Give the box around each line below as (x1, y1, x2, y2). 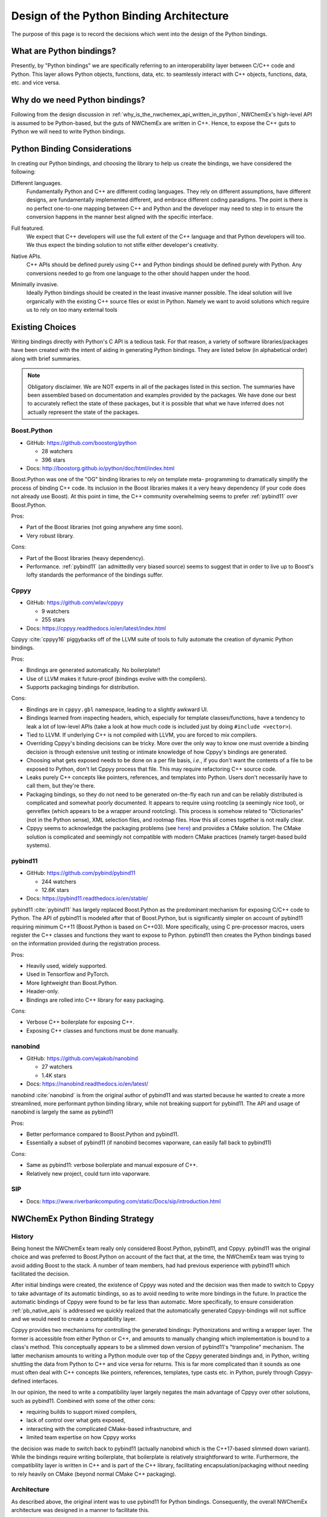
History (11, 1232, 34, 1240)
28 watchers (41, 448, 73, 455)
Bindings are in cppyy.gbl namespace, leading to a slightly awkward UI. (26, 706, 208, 713)
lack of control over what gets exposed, (26, 1417, 125, 1424)
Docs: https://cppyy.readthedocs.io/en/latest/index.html (26, 624, 167, 632)
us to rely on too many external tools (26, 306, 117, 314)
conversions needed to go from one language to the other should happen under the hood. (26, 269, 251, 277)
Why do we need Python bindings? (11, 95, 145, 106)
